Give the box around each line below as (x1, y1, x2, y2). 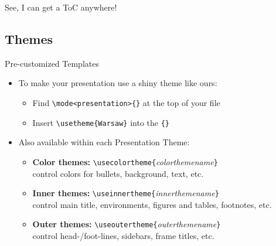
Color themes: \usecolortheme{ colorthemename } (32, 155, 218, 168)
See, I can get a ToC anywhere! (5, 1, 117, 13)
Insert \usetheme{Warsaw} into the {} (32, 116, 169, 128)
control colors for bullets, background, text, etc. (32, 167, 204, 179)
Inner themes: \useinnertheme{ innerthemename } (32, 187, 219, 199)
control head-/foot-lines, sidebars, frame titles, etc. (32, 230, 214, 242)
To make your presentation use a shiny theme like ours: (18, 77, 217, 89)
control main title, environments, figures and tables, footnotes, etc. (32, 198, 272, 210)
